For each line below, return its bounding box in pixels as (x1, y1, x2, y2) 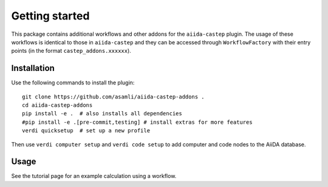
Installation (11, 63, 55, 73)
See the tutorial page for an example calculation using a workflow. (11, 172, 177, 180)
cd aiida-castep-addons (22, 102, 93, 109)
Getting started (11, 9, 90, 22)
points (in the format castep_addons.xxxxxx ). (11, 47, 132, 55)
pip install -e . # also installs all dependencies (22, 110, 182, 117)
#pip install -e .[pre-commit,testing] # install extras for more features (22, 118, 253, 126)
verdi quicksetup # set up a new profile (22, 127, 151, 134)
